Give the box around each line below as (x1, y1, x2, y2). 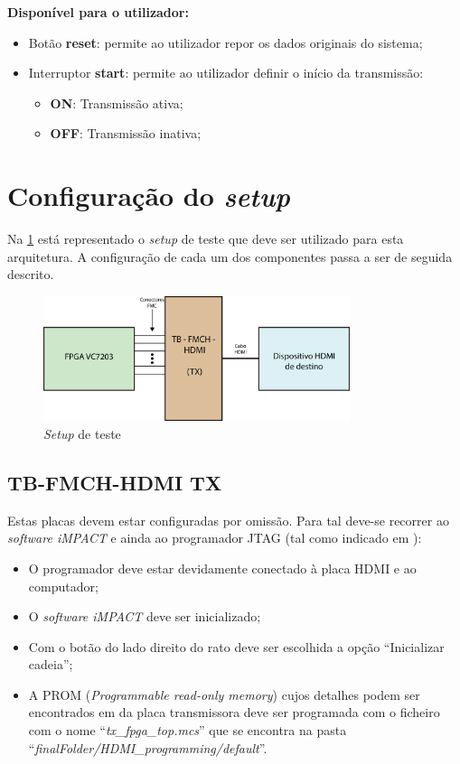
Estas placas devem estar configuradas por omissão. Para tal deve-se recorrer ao (7, 510, 449, 529)
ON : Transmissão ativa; (50, 93, 183, 112)
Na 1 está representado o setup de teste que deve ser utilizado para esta (7, 229, 404, 248)
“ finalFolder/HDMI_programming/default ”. (28, 738, 268, 757)
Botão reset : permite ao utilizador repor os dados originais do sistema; (28, 33, 423, 51)
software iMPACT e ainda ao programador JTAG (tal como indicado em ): (7, 528, 422, 547)
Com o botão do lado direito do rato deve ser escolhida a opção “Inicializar (28, 637, 445, 656)
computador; (28, 576, 99, 595)
